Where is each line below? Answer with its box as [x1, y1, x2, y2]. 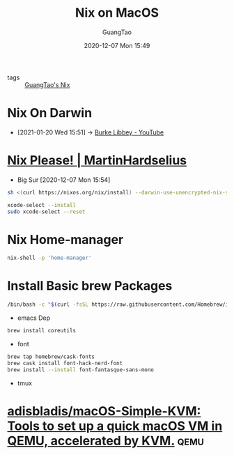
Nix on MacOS [75, 5, 159, 21]
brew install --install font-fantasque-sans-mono [7, 366, 155, 373]
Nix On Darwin [7, 105, 93, 121]
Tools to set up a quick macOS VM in [7, 418, 223, 433]
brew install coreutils [7, 327, 77, 334]
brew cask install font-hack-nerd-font [7, 360, 123, 367]
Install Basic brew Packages [7, 278, 173, 294]
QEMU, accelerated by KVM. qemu [7, 433, 204, 449]
